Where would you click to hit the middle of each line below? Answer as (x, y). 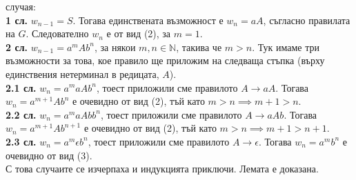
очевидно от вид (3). (49, 155)
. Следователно (57, 33)
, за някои (115, 47)
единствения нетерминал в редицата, (82, 73)
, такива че (199, 47)
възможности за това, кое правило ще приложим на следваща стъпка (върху (165, 60)
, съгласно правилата (307, 20)
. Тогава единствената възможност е (148, 20)
